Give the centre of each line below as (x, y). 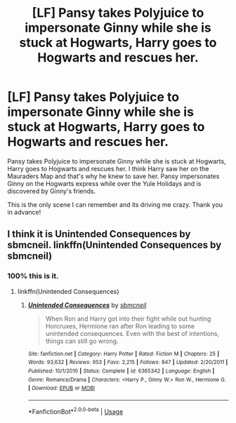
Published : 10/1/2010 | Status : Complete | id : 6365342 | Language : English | (121, 371)
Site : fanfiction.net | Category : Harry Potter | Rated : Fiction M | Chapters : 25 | (124, 354)
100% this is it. (33, 276)
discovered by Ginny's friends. (52, 191)
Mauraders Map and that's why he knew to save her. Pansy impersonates (113, 176)
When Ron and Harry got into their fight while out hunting (128, 318)
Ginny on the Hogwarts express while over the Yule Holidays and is (104, 183)
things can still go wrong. (82, 341)
